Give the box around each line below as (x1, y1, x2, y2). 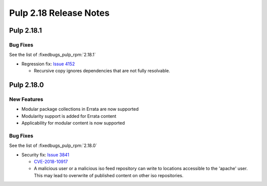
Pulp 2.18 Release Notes (9, 7, 110, 18)
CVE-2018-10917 (34, 158, 68, 164)
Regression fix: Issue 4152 (21, 61, 75, 67)
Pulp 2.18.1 (9, 26, 42, 35)
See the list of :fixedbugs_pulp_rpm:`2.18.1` (9, 52, 96, 58)
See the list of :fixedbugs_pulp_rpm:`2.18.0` (9, 142, 97, 148)
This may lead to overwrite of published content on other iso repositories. (34, 172, 184, 178)
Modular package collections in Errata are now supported (21, 106, 139, 112)
